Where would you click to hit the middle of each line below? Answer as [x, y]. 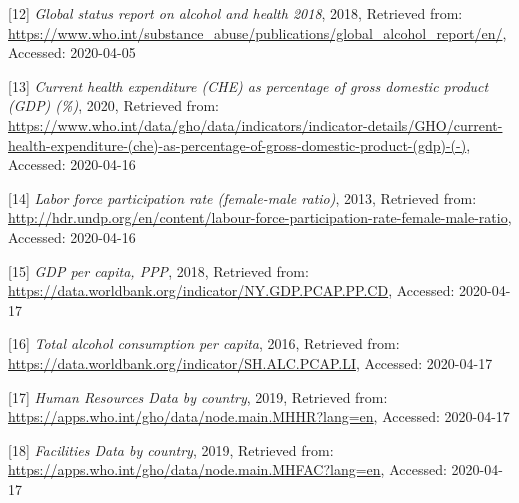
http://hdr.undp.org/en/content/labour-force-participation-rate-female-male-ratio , [260, 217]
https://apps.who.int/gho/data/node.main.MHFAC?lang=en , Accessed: [227, 469]
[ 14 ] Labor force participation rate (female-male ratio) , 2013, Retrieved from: [242, 197]
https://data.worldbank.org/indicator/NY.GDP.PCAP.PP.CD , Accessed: [231, 290]
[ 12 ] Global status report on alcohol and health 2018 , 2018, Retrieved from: [235, 13]
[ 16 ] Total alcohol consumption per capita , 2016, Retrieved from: [204, 343]
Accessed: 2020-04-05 [72, 52]
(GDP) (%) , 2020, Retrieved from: [113, 105]
